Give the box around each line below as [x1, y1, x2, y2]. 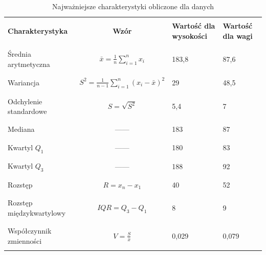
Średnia [8, 49, 31, 59]
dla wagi [223, 30, 253, 41]
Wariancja [8, 77, 39, 88]
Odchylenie [8, 96, 42, 106]
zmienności [8, 235, 42, 246]
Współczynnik [8, 225, 52, 236]
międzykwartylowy [8, 207, 66, 218]
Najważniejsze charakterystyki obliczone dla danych [52, 1, 214, 11]
